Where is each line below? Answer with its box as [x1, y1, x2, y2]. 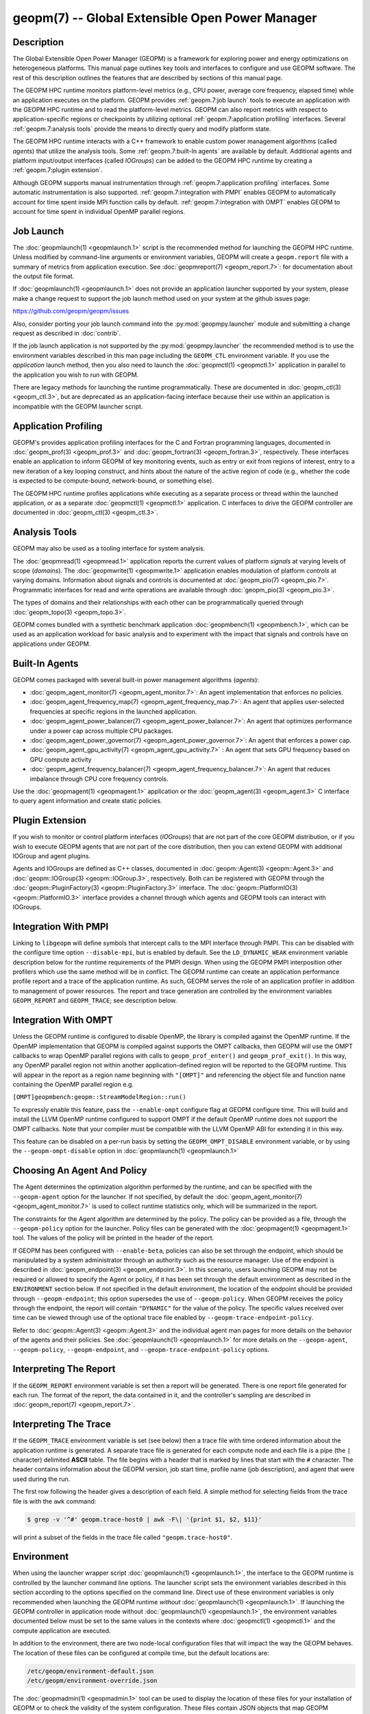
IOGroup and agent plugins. [12, 852, 91, 860]
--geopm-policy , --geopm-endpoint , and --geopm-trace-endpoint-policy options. [12, 1345, 270, 1353]
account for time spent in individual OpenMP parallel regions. [12, 207, 185, 215]
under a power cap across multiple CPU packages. [29, 727, 174, 735]
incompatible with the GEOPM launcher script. [12, 402, 143, 411]
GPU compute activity [29, 755, 92, 764]
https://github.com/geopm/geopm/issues [12, 307, 129, 315]
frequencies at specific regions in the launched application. [29, 707, 197, 716]
